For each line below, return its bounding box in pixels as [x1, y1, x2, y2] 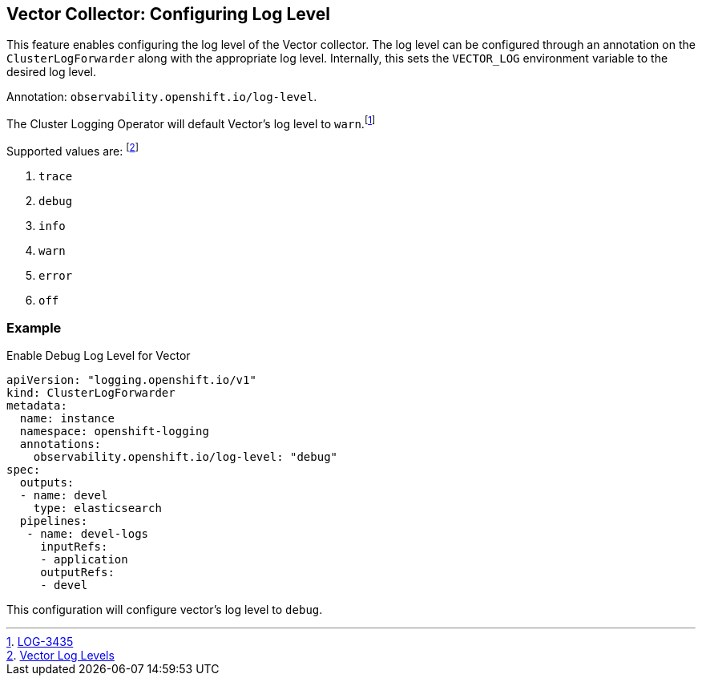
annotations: [19, 438, 102, 451]
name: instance [19, 412, 115, 426]
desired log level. [6, 65, 96, 79]
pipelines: [19, 515, 88, 528]
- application [40, 553, 128, 567]
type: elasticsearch [33, 502, 162, 515]
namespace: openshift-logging [19, 425, 209, 438]
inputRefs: [40, 540, 108, 554]
